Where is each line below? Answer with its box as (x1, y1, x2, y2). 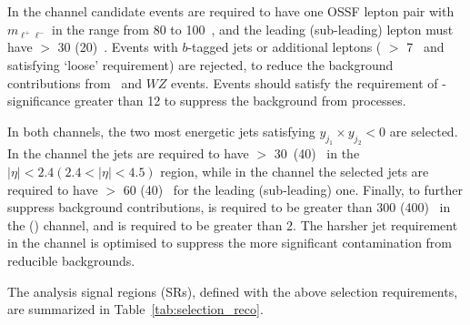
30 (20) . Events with (57, 37, 178, 56)
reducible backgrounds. (7, 251, 135, 270)
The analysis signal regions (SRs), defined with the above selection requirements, (7, 281, 458, 300)
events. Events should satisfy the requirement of (171, 73, 438, 92)
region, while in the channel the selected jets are (160, 162, 429, 181)
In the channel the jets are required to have (7, 144, 249, 163)
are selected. (389, 121, 458, 140)
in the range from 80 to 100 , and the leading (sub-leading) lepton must (51, 19, 454, 38)
